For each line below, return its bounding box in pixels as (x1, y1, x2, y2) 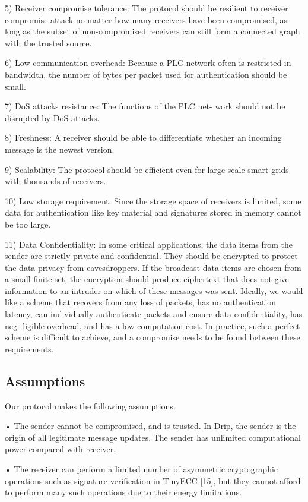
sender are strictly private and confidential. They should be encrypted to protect (5, 250, 298, 262)
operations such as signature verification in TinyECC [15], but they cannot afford (5, 474, 301, 487)
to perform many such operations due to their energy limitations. (5, 486, 242, 498)
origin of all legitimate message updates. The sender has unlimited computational (5, 431, 301, 443)
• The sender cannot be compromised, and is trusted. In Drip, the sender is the (5, 419, 296, 432)
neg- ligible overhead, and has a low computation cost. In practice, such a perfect (5, 319, 300, 331)
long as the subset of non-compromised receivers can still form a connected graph (5, 25, 300, 37)
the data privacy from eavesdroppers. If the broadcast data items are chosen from (5, 261, 301, 273)
